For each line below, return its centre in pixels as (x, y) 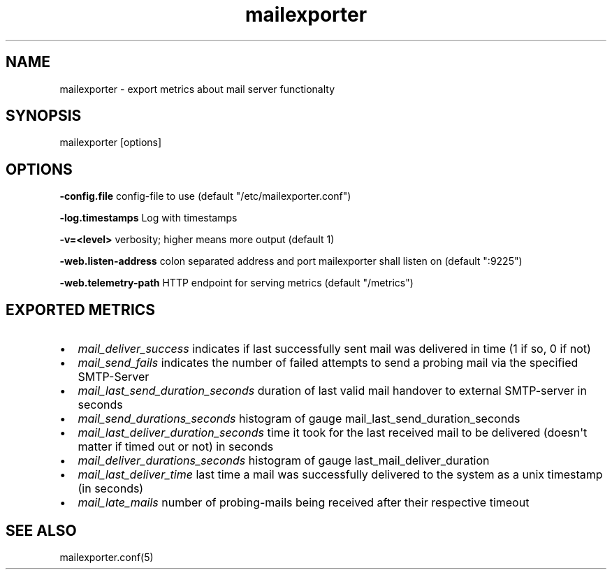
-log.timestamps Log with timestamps (148, 218)
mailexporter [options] (111, 143)
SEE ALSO (41, 530)
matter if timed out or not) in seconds (176, 447)
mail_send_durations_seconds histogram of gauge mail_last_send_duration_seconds (299, 419)
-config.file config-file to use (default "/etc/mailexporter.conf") (205, 196)
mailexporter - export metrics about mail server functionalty (197, 89)
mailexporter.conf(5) (107, 557)
